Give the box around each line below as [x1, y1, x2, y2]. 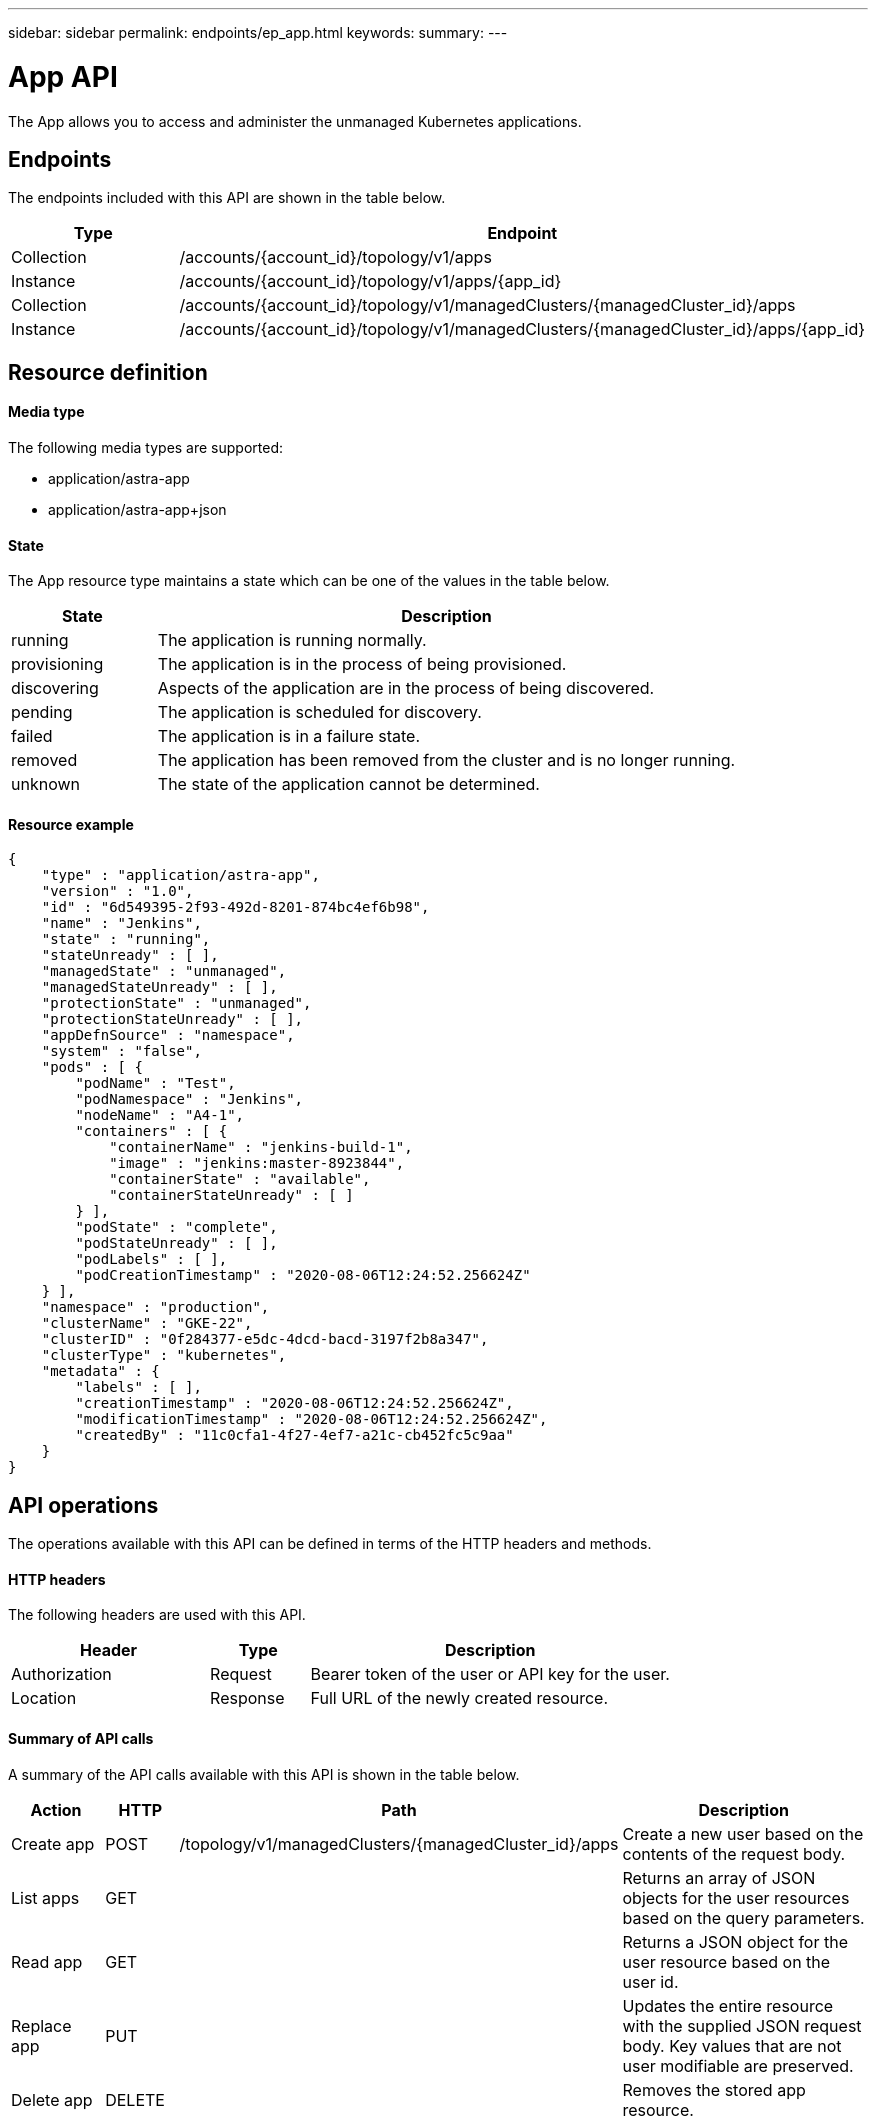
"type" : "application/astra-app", [41, 867, 320, 884]
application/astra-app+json [48, 500, 227, 518]
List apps [11, 1887, 80, 1908]
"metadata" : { [41, 1363, 160, 1380]
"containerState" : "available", [109, 1171, 371, 1188]
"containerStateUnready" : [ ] [109, 1187, 354, 1204]
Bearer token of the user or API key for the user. [310, 1664, 670, 1685]
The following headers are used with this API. [8, 1606, 306, 1624]
